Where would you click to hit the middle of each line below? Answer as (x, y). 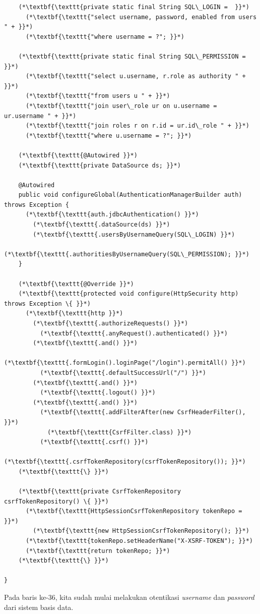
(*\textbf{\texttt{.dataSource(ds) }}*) (102, 225)
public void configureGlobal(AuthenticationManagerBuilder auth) (130, 195)
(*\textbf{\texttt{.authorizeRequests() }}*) (111, 323)
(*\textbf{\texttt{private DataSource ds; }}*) (100, 165)
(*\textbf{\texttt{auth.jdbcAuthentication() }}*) (112, 215)
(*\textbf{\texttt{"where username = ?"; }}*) (105, 37)
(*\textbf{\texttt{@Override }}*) (76, 284)
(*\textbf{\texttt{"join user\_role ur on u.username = (121, 106)
